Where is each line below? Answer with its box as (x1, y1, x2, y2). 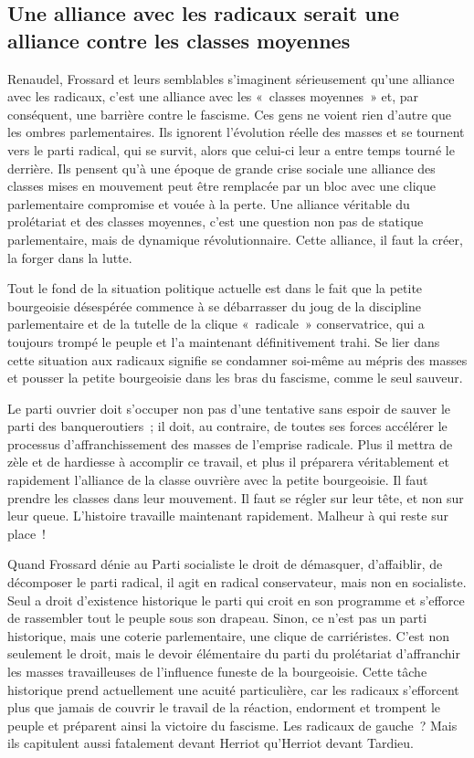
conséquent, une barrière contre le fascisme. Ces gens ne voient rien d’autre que (7, 104, 451, 123)
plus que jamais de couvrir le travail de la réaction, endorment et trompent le (7, 698, 441, 717)
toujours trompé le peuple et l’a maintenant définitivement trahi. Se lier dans (7, 332, 440, 351)
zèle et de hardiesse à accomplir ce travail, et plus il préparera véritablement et (7, 452, 449, 471)
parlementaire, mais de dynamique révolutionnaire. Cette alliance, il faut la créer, (7, 229, 463, 248)
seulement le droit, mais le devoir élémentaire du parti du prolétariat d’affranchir (7, 644, 460, 663)
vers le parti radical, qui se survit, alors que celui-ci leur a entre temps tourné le (7, 140, 455, 159)
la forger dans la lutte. (7, 247, 132, 267)
